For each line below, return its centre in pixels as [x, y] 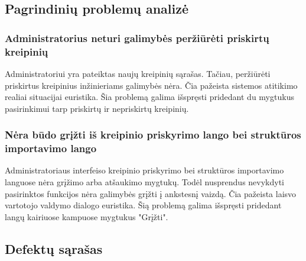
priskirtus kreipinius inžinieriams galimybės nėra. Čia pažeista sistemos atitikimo [151, 85]
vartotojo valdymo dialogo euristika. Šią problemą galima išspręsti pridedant [143, 205]
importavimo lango [51, 148]
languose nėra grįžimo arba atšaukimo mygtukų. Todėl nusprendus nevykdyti [145, 182]
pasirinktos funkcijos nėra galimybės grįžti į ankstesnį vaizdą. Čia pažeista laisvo [151, 193]
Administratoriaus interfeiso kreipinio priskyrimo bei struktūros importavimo [144, 170]
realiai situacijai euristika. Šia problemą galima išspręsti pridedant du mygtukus [149, 97]
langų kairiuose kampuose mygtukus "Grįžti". [87, 216]
